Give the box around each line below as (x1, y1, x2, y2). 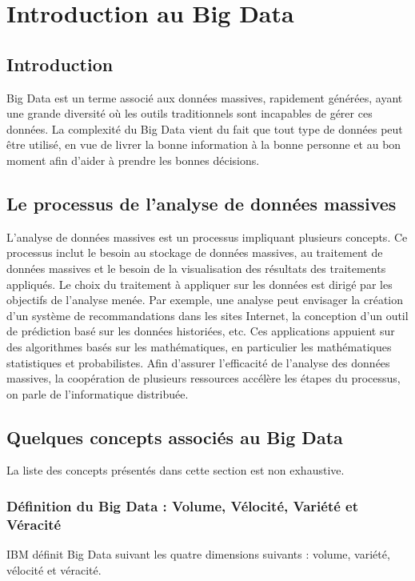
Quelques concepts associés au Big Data (6, 424, 343, 449)
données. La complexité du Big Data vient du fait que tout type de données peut (6, 120, 403, 137)
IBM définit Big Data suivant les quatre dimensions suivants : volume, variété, (6, 546, 390, 563)
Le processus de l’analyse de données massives (6, 190, 397, 215)
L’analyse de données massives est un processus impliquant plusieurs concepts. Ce (6, 228, 408, 245)
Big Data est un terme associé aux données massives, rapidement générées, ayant (6, 89, 403, 106)
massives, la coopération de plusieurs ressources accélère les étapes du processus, (6, 370, 401, 387)
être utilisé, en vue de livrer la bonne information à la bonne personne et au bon (6, 136, 401, 153)
